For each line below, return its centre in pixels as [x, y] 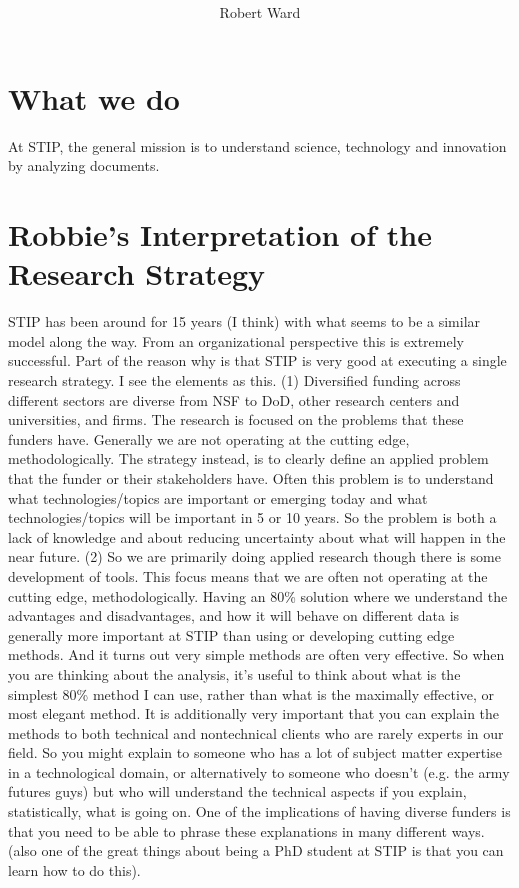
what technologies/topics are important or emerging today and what [218, 497]
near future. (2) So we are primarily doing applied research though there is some [254, 556]
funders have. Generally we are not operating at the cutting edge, [209, 438]
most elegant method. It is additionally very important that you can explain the [254, 713]
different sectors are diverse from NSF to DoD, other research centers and [234, 399]
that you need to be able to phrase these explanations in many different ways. [246, 830]
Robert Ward [260, 12]
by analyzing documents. [84, 165]
